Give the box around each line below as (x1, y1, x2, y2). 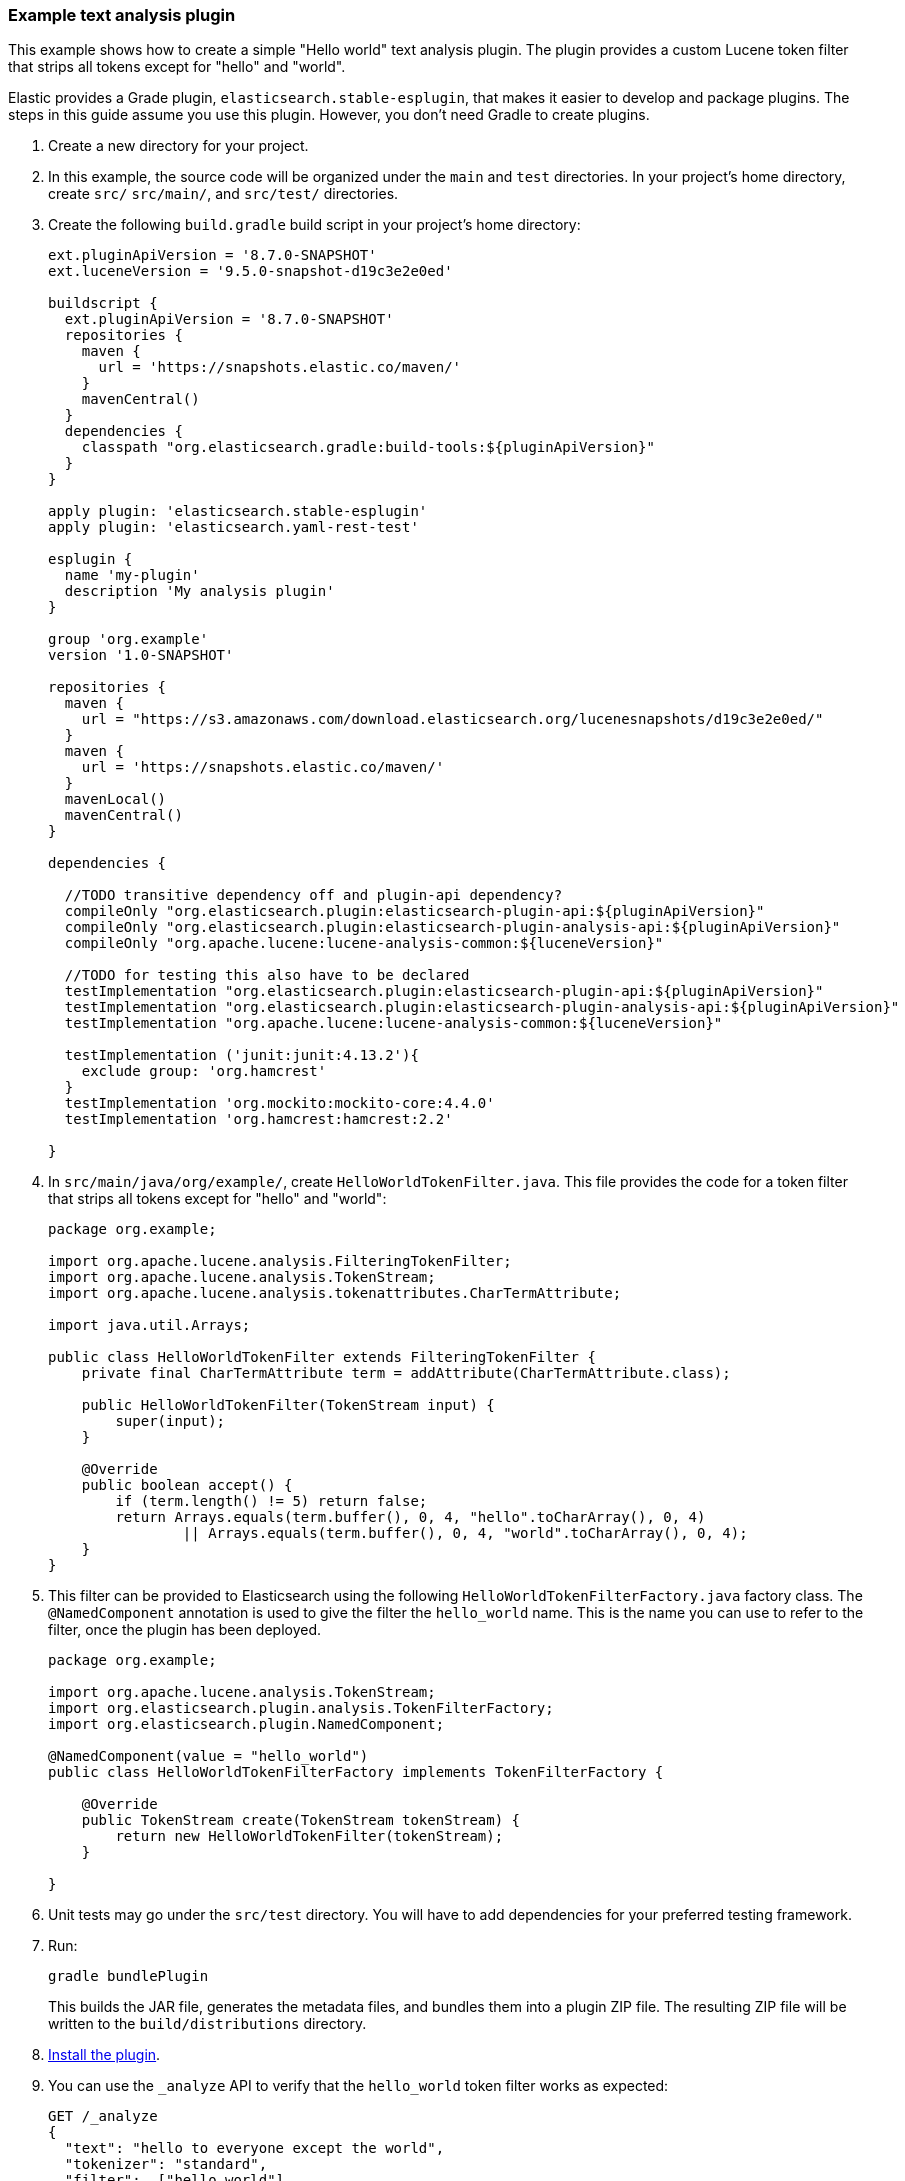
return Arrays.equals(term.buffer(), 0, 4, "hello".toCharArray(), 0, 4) (115, 1509, 706, 1526)
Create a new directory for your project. (48, 137, 309, 155)
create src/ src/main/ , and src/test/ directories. (48, 185, 399, 203)
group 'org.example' (48, 631, 209, 648)
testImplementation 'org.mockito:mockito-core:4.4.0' (64, 1095, 495, 1112)
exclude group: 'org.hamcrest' (81, 1063, 327, 1080)
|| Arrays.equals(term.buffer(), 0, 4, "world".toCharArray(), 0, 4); (182, 1525, 748, 1542)
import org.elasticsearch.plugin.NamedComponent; (48, 1716, 445, 1733)
